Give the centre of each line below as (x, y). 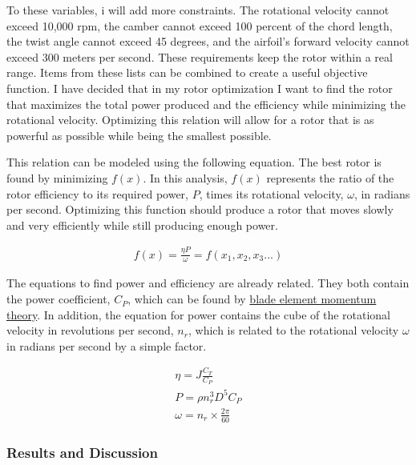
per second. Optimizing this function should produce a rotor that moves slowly (200, 209)
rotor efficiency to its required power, (97, 193)
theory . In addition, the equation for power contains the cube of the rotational (199, 314)
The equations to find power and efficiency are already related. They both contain (208, 283)
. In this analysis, (185, 177)
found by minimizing (57, 177)
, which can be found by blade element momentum (252, 299)
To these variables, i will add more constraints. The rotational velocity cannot (198, 10)
